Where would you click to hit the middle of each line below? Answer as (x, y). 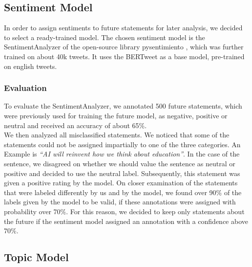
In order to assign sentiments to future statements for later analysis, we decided (123, 28)
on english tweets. (31, 66)
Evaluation (25, 88)
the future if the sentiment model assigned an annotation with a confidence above (126, 221)
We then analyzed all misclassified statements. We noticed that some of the (117, 135)
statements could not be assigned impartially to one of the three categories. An (122, 144)
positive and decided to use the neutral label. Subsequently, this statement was (122, 173)
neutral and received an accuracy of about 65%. (75, 125)
